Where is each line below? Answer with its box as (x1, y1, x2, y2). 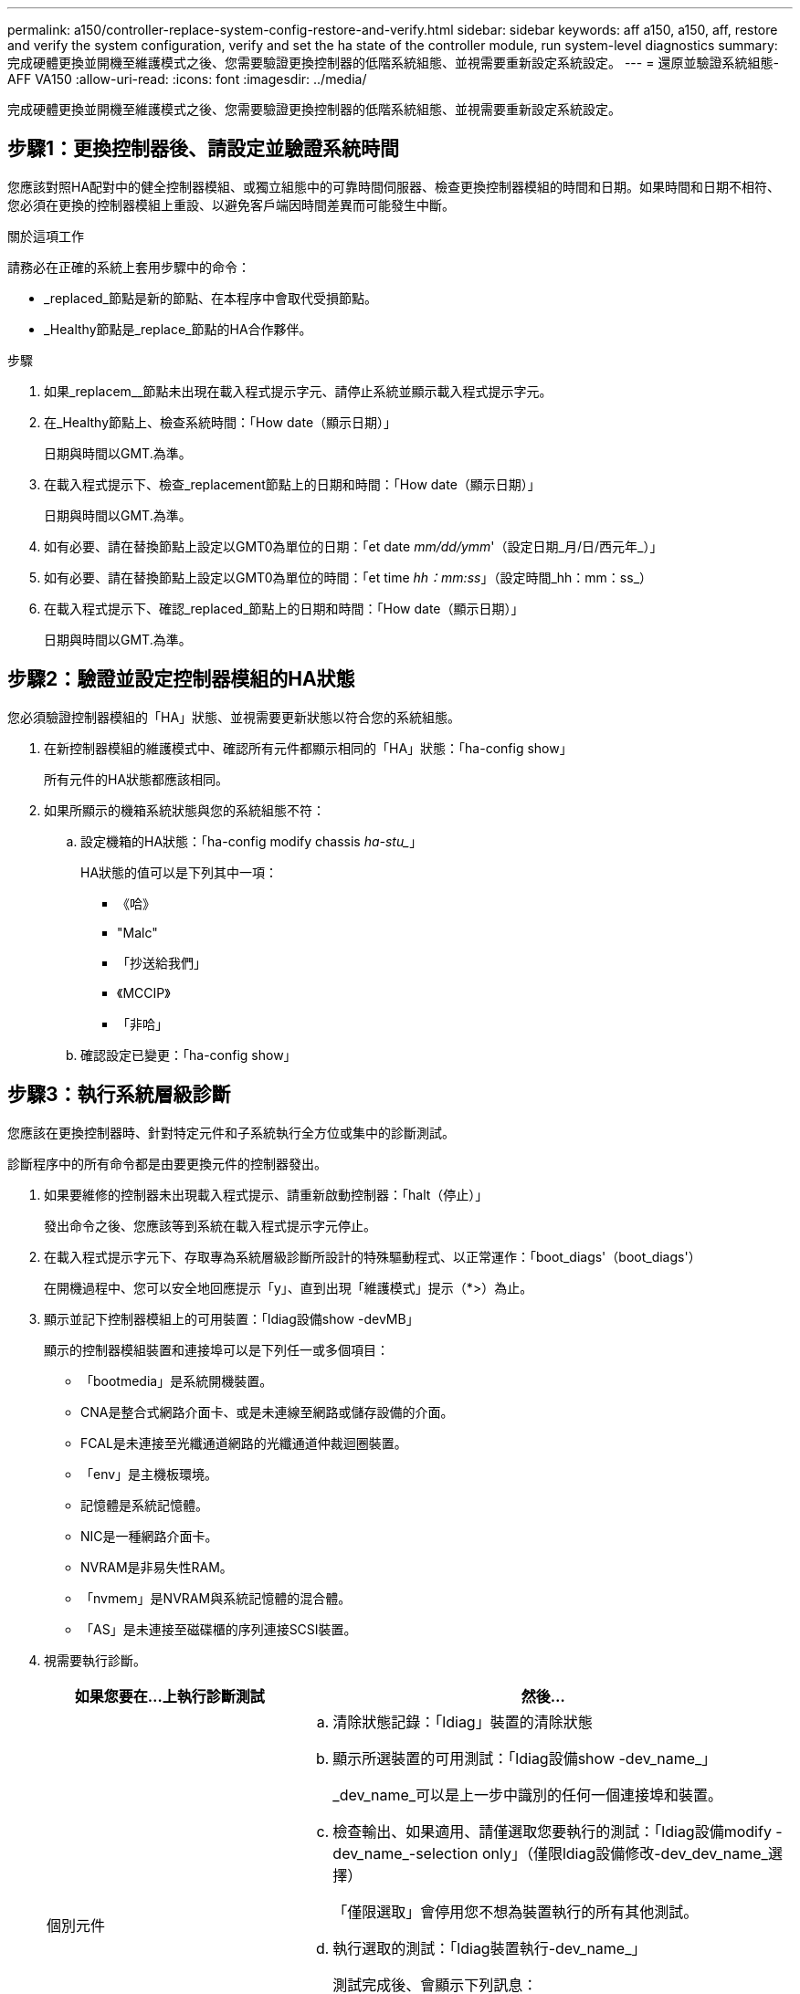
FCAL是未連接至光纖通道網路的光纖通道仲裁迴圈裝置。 (80, 1434, 407, 1451)
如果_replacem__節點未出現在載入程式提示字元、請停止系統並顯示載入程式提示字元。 (44, 383, 553, 399)
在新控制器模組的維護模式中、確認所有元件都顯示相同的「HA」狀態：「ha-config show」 (44, 740, 573, 756)
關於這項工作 (7, 227, 84, 244)
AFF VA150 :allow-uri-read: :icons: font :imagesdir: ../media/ (7, 71, 367, 87)
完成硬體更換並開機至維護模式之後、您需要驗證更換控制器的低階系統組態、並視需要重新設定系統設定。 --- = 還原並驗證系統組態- (7, 55, 779, 70)
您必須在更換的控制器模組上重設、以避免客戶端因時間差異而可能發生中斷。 (7, 196, 455, 213)
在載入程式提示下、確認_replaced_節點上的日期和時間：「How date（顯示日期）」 (44, 600, 524, 616)
